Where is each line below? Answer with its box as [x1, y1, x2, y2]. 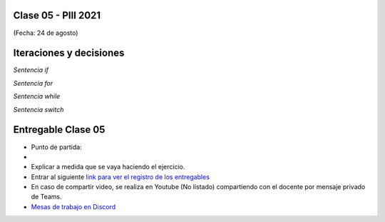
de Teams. [31, 193, 62, 201]
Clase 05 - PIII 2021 [13, 9, 101, 21]
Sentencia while [13, 92, 61, 101]
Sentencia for [13, 79, 53, 87]
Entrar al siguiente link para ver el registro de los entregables [31, 172, 210, 181]
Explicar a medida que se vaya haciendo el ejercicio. [31, 163, 185, 171]
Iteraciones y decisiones [13, 47, 125, 59]
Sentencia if [13, 66, 49, 74]
